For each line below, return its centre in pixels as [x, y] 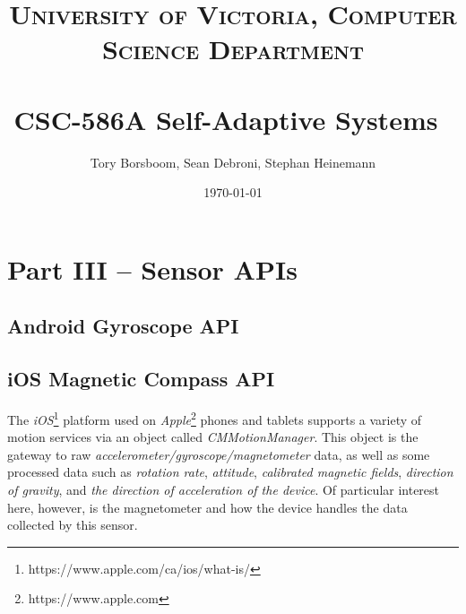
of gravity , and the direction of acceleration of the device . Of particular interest [224, 490]
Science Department [233, 49]
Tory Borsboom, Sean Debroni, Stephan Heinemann [233, 162]
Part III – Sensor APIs [152, 268]
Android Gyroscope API [123, 326]
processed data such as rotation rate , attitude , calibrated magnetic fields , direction [230, 472]
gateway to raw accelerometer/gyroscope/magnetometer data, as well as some [219, 454]
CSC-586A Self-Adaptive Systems [226, 119]
